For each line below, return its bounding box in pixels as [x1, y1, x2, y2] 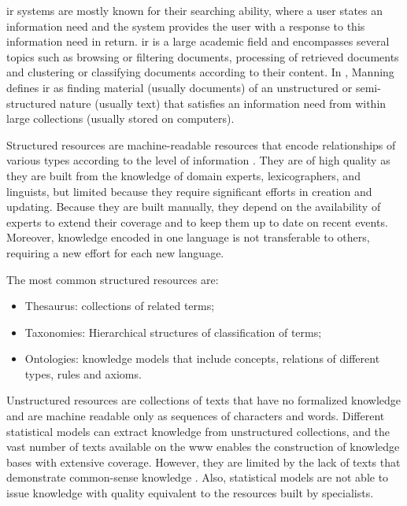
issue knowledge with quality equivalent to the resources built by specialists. [6, 485, 374, 501]
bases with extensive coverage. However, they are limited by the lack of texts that [6, 453, 401, 470]
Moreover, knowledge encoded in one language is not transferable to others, [6, 229, 370, 246]
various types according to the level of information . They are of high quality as [6, 152, 390, 168]
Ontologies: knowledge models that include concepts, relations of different [24, 350, 380, 367]
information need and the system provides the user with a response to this [6, 17, 365, 34]
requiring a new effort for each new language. [6, 244, 224, 260]
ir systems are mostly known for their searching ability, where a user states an [6, 2, 383, 18]
